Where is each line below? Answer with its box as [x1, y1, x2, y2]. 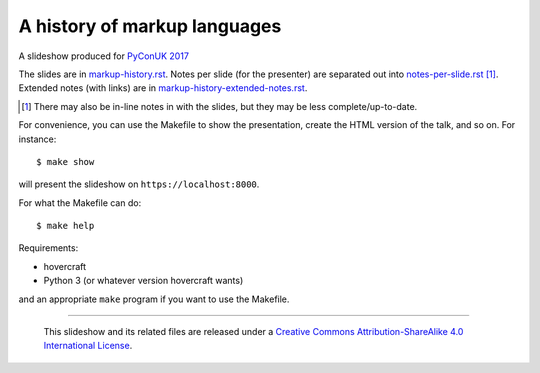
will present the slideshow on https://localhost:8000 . [18, 178, 260, 190]
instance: [18, 133, 57, 145]
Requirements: [18, 242, 79, 254]
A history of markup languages [18, 15, 282, 37]
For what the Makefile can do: [18, 196, 142, 209]
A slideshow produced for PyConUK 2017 [18, 50, 190, 62]
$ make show [36, 156, 95, 167]
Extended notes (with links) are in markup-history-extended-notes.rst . [18, 82, 308, 94]
